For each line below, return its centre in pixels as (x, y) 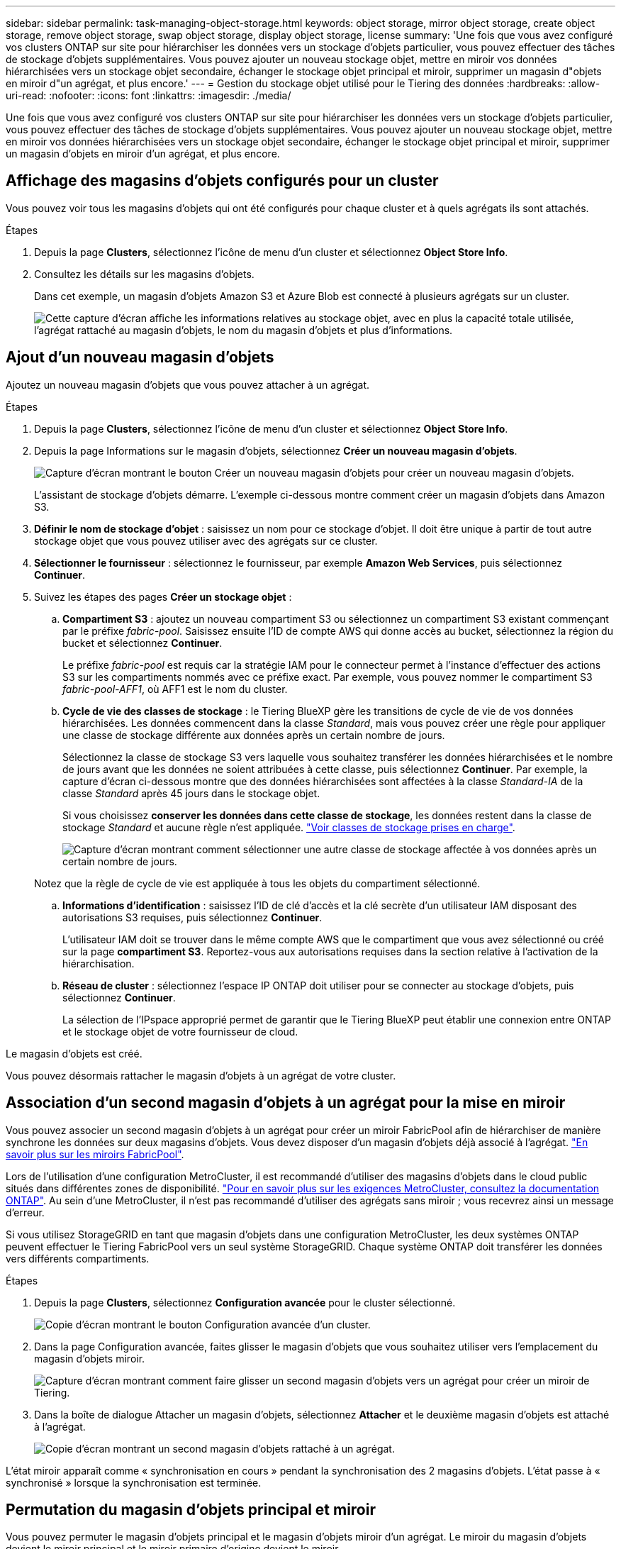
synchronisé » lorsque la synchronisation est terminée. (134, 1482)
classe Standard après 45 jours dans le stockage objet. (191, 793)
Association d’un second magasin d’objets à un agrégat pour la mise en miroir (286, 1103)
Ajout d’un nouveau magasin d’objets (140, 357)
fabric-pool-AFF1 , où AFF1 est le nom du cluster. (175, 689)
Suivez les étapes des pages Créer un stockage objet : (163, 596)
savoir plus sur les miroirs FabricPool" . (95, 1154)
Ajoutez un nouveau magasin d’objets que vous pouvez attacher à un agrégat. (188, 384)
